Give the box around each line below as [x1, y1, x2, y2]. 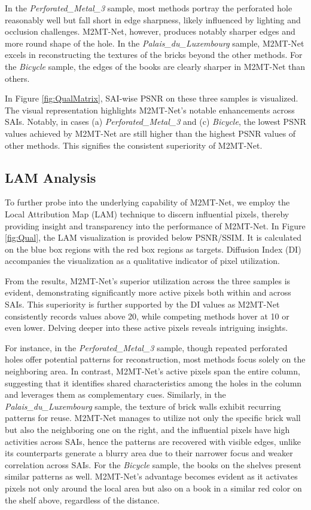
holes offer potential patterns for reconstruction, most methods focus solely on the [5, 353, 306, 365]
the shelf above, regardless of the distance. [5, 493, 160, 506]
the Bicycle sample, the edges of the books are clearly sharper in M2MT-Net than [5, 60, 306, 72]
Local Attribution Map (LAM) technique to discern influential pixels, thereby [5, 207, 289, 220]
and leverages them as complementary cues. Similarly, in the [5, 388, 226, 401]
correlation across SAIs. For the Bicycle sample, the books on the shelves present [5, 458, 301, 471]
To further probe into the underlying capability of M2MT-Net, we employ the [5, 196, 290, 208]
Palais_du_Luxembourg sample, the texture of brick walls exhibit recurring [5, 400, 281, 412]
